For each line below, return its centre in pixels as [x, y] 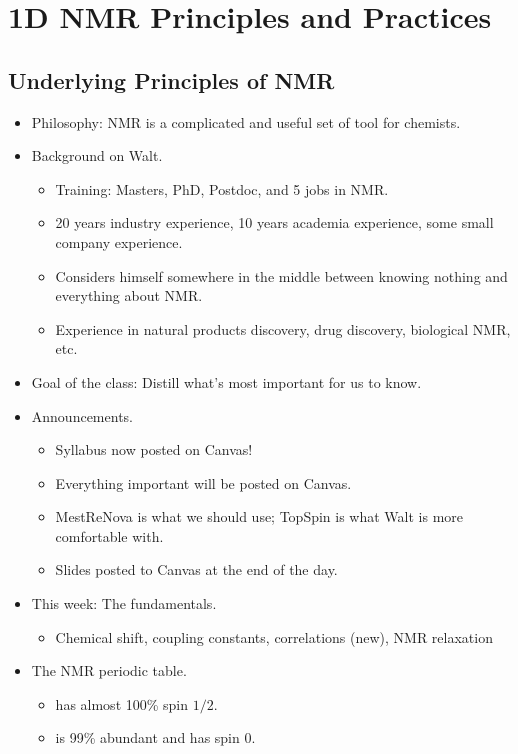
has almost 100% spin [122, 703]
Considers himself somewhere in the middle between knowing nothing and [281, 275]
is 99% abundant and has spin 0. [155, 737]
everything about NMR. [129, 295]
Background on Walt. [97, 155]
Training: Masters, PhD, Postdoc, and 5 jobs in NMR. [222, 188]
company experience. [119, 241]
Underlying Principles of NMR [171, 79]
